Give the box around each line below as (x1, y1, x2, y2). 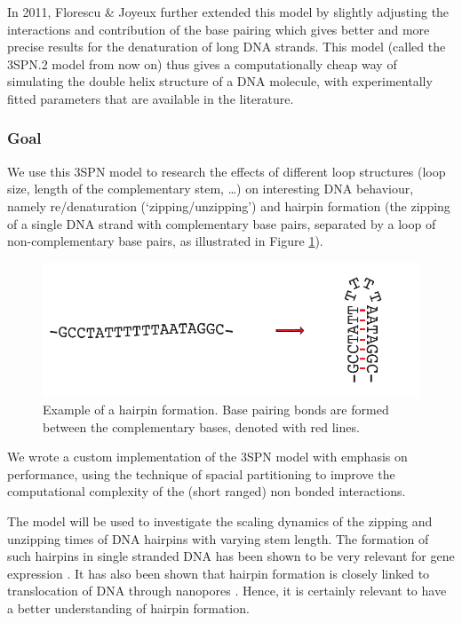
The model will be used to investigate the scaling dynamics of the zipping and (7, 512, 433, 531)
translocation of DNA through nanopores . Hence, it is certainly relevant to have (7, 581, 447, 600)
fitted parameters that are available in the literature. (7, 89, 294, 107)
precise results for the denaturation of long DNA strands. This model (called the (7, 37, 446, 56)
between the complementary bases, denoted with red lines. (43, 417, 360, 436)
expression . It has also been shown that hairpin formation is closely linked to (7, 564, 430, 582)
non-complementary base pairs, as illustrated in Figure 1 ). (7, 232, 323, 250)
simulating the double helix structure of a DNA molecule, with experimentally (7, 72, 433, 91)
